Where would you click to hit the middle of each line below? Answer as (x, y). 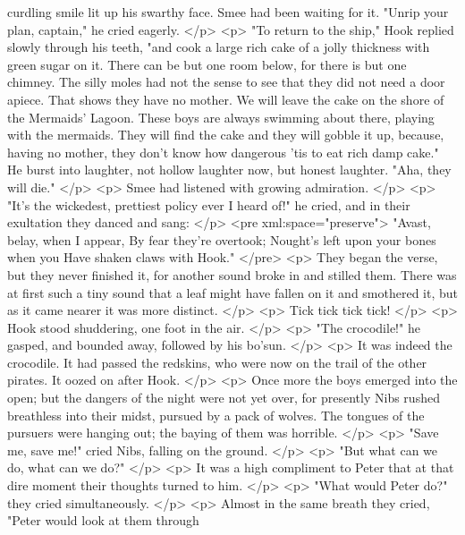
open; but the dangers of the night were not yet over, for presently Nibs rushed (224, 398)
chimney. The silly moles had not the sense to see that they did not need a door (226, 82)
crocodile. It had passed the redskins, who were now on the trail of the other (217, 362)
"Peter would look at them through (103, 520)
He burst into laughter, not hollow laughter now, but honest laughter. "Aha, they (229, 170)
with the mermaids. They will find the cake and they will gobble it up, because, (226, 135)
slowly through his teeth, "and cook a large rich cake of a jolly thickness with (219, 47)
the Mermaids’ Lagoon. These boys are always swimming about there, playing (221, 117)
